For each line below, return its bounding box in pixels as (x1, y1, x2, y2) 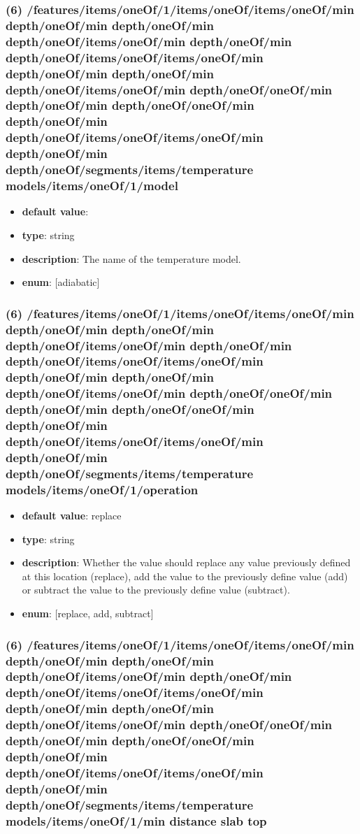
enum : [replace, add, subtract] (22, 606, 154, 621)
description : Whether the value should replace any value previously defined (22, 555, 351, 570)
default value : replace (22, 508, 122, 523)
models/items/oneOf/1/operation (6, 480, 199, 498)
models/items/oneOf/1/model (6, 177, 178, 194)
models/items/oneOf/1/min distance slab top (6, 812, 267, 829)
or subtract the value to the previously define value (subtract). (22, 582, 290, 597)
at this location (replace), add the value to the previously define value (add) (22, 568, 348, 583)
